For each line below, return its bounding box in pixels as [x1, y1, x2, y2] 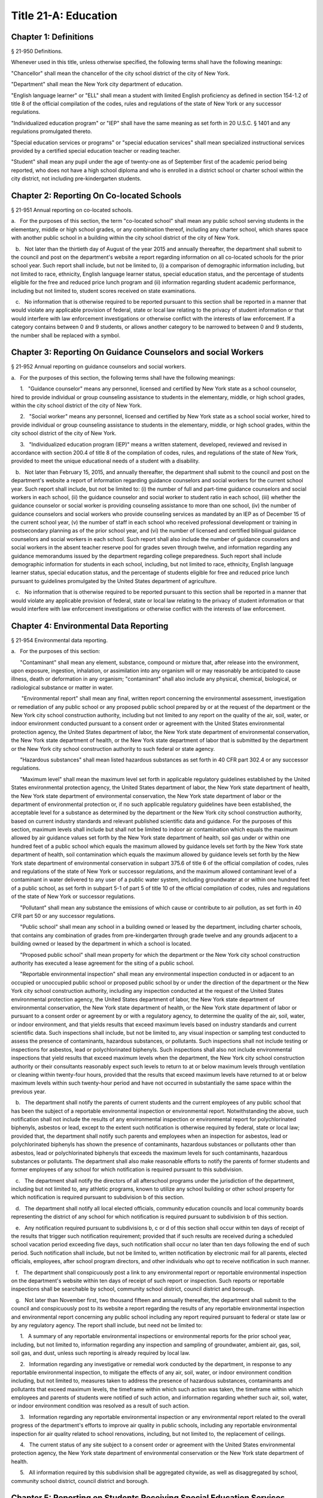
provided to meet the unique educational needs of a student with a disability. [11, 457, 200, 464]
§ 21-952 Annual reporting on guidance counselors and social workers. [11, 363, 186, 370]
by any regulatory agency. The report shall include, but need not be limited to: [11, 1321, 203, 1328]
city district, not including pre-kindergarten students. [11, 175, 142, 182]
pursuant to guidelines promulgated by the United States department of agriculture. [11, 577, 217, 584]
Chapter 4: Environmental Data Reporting [11, 621, 169, 631]
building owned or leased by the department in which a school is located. [11, 940, 192, 947]
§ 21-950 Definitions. [11, 48, 63, 55]
